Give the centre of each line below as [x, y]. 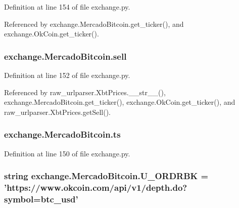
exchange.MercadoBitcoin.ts [62, 134]
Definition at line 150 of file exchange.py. [67, 153]
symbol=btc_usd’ [41, 199]
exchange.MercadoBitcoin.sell [65, 56]
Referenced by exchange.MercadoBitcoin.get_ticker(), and [94, 24]
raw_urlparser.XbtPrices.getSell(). [57, 112]
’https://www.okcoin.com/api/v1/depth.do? [96, 188]
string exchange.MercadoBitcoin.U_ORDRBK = [106, 176]
